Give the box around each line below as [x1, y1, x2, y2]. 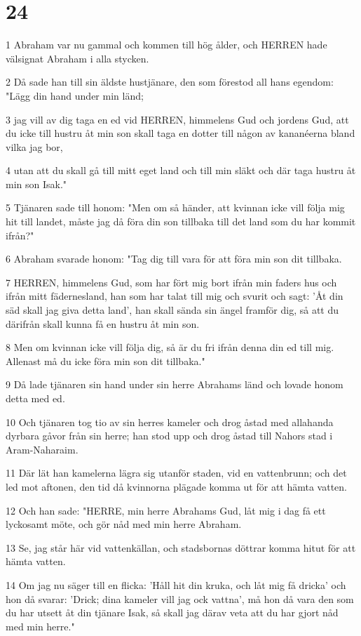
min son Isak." [6, 176, 67, 191]
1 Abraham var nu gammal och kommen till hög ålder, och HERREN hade [6, 37, 327, 52]
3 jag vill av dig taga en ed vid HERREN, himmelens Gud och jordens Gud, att [6, 112, 349, 126]
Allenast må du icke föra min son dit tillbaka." [6, 353, 205, 368]
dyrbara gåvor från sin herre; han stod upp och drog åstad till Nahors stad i [6, 428, 333, 443]
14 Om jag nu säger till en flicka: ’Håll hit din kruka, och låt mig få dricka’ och [6, 577, 346, 592]
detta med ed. [6, 391, 65, 405]
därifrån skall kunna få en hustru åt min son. [6, 316, 200, 331]
